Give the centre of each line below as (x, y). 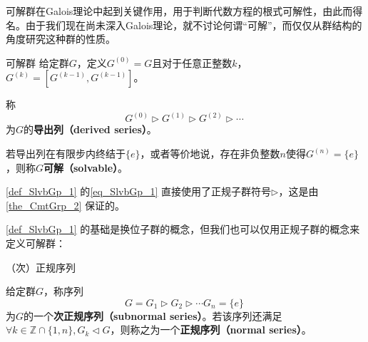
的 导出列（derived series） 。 (90, 129)
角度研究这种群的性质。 (61, 39)
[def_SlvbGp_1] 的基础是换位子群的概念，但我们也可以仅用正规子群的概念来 (183, 229)
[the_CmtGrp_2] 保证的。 (65, 205)
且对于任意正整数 (192, 62)
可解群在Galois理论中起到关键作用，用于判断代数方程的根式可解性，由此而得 (184, 11)
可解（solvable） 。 (86, 167)
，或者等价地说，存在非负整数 (210, 153)
